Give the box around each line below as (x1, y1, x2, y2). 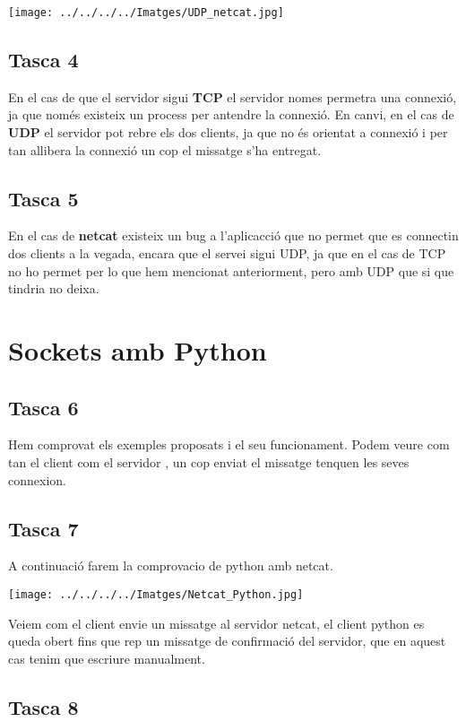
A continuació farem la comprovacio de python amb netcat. (8, 556, 333, 575)
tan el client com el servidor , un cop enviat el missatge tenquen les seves (8, 452, 410, 471)
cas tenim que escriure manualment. (8, 648, 205, 667)
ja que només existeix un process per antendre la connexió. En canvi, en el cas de (8, 105, 454, 124)
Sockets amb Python (8, 332, 267, 368)
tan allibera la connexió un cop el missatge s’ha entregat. (8, 140, 322, 159)
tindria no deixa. (8, 279, 99, 298)
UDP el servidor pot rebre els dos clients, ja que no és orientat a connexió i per (8, 123, 448, 142)
